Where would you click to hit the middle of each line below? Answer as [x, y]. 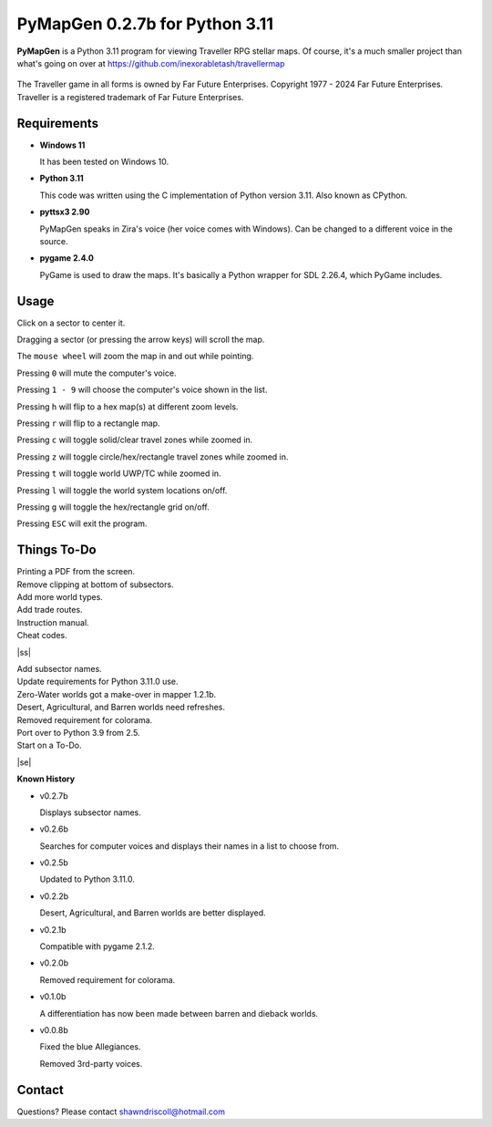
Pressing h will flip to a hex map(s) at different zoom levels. [128, 407]
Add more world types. [60, 597]
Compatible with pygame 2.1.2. [97, 946]
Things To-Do [56, 550]
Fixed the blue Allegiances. [90, 1047]
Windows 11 [62, 145]
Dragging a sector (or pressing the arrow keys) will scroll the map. [141, 340]
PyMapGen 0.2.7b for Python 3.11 [145, 24]
